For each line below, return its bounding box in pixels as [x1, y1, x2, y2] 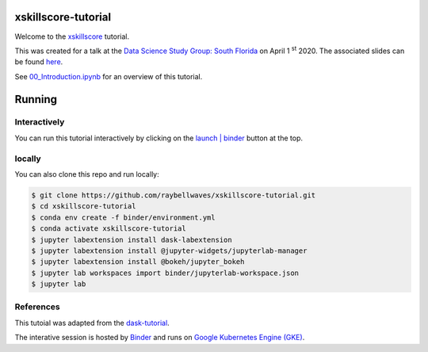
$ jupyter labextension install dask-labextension [31, 235, 233, 244]
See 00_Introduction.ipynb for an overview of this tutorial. [14, 71, 203, 81]
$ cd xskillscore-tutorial [31, 202, 136, 211]
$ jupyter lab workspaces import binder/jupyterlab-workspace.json [31, 268, 300, 277]
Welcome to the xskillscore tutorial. [14, 32, 130, 41]
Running [14, 92, 58, 106]
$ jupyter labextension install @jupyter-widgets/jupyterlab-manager [31, 246, 308, 255]
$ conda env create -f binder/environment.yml [31, 212, 216, 222]
